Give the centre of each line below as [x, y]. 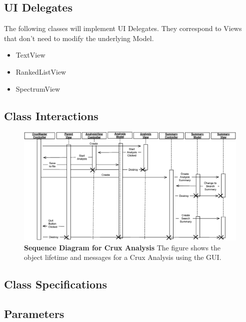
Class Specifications [56, 284]
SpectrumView [38, 88]
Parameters [34, 313]
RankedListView [41, 71]
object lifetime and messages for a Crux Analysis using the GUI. [123, 257]
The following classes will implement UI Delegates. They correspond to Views [123, 28]
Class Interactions [51, 115]
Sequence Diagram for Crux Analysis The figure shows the [122, 247]
